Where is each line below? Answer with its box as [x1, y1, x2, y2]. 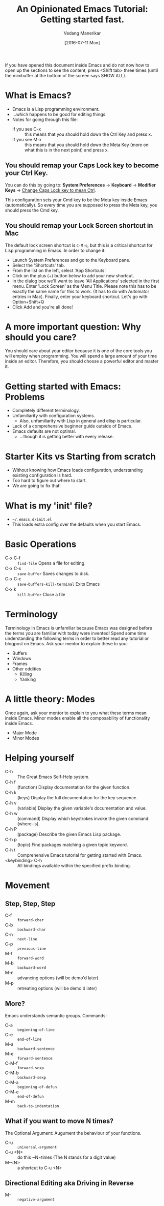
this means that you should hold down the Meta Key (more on [24, 142, 149, 148]
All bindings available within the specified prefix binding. [17, 863, 131, 869]
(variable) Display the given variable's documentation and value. [17, 805, 147, 811]
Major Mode [12, 730, 37, 736]
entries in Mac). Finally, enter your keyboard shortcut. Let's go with [12, 294, 148, 300]
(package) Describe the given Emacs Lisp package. [17, 831, 121, 837]
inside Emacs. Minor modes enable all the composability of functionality [5, 715, 150, 721]
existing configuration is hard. [12, 472, 72, 478]
